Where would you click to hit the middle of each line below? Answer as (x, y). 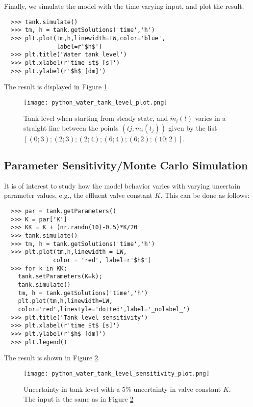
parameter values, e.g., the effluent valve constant (78, 195)
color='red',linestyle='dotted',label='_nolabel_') (104, 309)
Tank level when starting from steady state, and (96, 118)
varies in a (210, 118)
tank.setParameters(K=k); (60, 277)
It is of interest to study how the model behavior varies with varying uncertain (122, 185)
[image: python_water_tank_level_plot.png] (96, 102)
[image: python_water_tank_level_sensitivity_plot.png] (117, 373)
